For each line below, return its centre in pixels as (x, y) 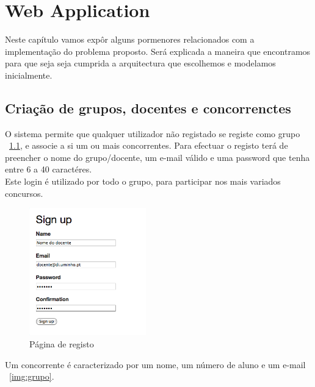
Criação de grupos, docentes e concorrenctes (148, 108)
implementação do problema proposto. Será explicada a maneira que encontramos (158, 51)
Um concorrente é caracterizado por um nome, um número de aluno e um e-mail (155, 364)
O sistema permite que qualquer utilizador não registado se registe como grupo (153, 133)
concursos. (24, 193)
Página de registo (62, 343)
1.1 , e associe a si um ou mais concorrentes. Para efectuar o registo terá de (149, 145)
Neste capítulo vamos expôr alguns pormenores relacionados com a (130, 39)
